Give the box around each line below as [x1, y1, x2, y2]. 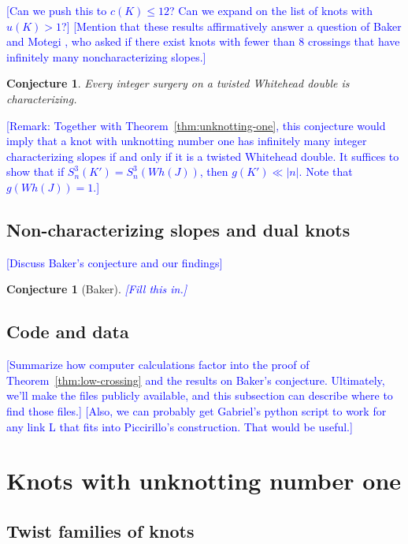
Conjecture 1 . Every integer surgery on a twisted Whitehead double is [6, 75, 350, 91]
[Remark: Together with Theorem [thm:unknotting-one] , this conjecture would [6, 117, 386, 133]
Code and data [6, 319, 129, 344]
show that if [6, 163, 65, 180]
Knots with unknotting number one [6, 464, 402, 497]
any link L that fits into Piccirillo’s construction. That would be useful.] [6, 418, 353, 434]
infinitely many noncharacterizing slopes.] [6, 48, 206, 65]
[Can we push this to [6, 2, 107, 18]
